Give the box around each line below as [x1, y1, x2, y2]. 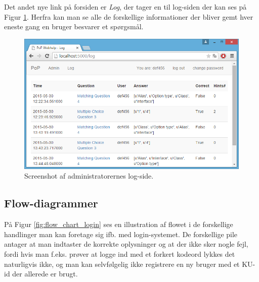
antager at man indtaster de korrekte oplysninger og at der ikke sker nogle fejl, [4, 239, 248, 249]
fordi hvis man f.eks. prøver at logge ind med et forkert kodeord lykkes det [4, 248, 235, 259]
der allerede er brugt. [12, 268, 78, 279]
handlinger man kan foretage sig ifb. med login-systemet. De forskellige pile [4, 229, 238, 239]
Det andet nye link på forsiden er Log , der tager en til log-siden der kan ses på [4, 2, 247, 12]
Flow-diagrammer [4, 195, 98, 211]
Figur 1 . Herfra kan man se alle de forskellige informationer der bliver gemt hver [4, 11, 253, 22]
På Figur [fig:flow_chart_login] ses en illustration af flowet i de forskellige [4, 219, 233, 230]
